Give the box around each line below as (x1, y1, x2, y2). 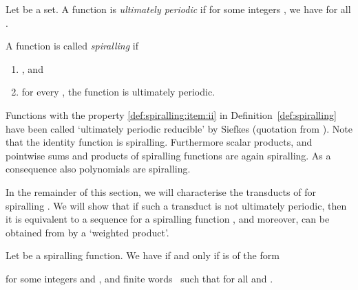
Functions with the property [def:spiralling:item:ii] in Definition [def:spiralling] (6, 107, 337, 122)
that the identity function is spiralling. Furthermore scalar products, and (6, 135, 313, 149)
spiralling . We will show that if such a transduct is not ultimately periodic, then (6, 198, 347, 212)
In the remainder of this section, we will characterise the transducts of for (6, 184, 316, 199)
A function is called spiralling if (6, 38, 138, 53)
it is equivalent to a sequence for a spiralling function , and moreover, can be (6, 212, 330, 226)
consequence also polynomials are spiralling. (6, 161, 191, 176)
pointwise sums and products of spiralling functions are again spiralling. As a (6, 148, 331, 162)
